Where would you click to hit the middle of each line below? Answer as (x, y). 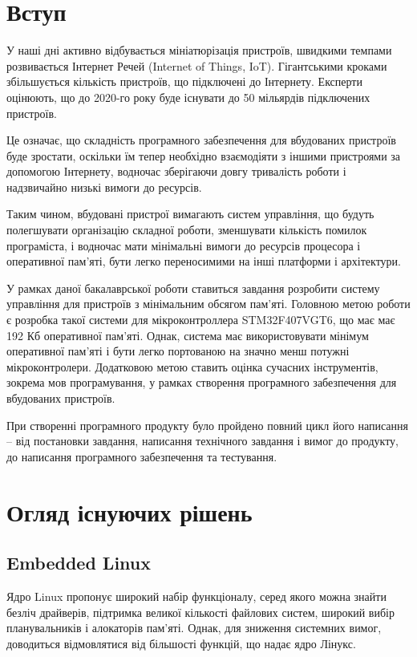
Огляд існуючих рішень (130, 511)
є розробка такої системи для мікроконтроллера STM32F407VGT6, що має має (201, 320)
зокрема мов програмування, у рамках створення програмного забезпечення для (202, 382)
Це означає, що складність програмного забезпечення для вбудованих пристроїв (201, 140)
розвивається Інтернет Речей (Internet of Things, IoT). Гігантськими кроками (197, 65)
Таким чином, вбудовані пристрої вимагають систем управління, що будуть (190, 214)
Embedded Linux (79, 563)
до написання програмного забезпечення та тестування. (142, 456)
